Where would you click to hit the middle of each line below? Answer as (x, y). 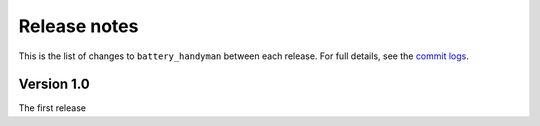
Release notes (78, 26)
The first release (52, 108)
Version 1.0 (54, 84)
